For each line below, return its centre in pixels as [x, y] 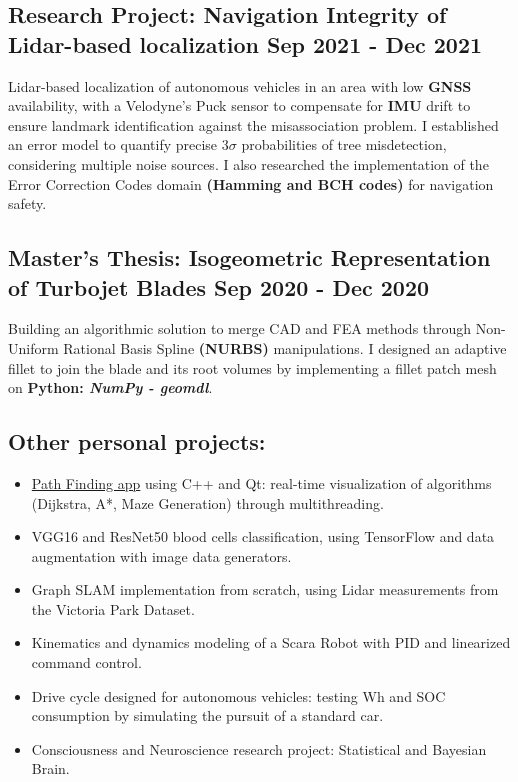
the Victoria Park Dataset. [113, 608]
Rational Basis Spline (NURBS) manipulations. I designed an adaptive [285, 347]
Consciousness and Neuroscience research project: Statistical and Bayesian [259, 748]
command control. [86, 662]
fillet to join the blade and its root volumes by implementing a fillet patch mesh [252, 367]
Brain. [50, 768]
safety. [27, 203]
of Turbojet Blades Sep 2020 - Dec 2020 [219, 286]
